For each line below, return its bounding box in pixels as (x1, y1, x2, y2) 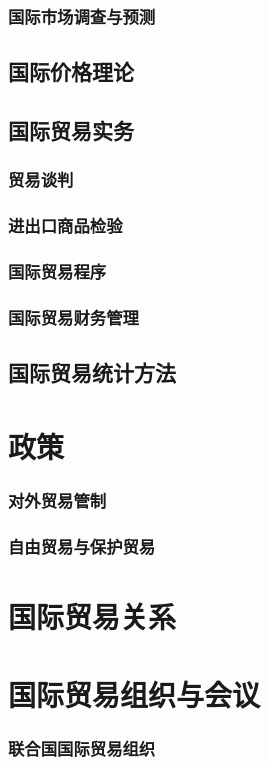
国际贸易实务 (8, 115, 134, 146)
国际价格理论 (8, 56, 134, 87)
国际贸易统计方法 (8, 357, 176, 388)
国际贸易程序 (8, 259, 107, 284)
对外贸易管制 (8, 487, 107, 512)
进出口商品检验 (8, 213, 123, 238)
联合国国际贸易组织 (8, 736, 156, 761)
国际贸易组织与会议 (8, 674, 261, 715)
